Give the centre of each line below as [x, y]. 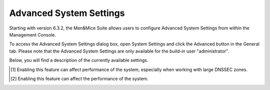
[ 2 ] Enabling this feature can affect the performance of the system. [79, 78]
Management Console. [32, 34]
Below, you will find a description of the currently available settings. [79, 60]
